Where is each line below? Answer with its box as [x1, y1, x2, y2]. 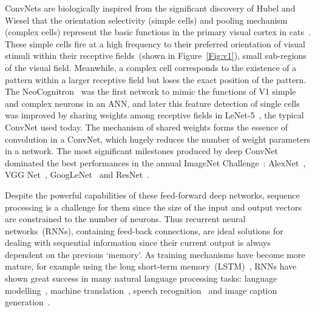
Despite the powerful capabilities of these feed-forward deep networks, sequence [5, 188, 300, 201]
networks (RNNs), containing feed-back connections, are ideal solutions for [5, 224, 283, 237]
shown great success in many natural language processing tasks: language [5, 272, 277, 285]
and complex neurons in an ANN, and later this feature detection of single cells [5, 97, 300, 109]
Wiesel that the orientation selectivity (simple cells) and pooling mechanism [5, 13, 288, 26]
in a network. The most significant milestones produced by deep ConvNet [5, 144, 278, 157]
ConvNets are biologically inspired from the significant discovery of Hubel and [5, 2, 296, 14]
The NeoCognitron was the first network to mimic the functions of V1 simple [5, 85, 296, 98]
